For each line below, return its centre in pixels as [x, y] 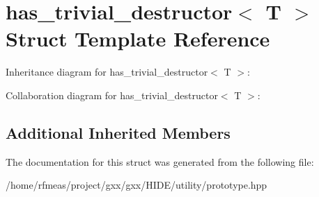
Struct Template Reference [138, 38]
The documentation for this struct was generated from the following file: [160, 161]
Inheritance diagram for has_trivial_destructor [107, 72]
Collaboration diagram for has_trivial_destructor [112, 95]
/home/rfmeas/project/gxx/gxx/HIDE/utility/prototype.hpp [137, 185]
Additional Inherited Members [118, 132]
